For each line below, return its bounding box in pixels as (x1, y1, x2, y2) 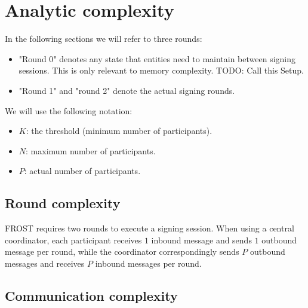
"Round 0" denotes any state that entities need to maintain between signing (19, 52, 296, 65)
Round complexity (5, 194, 121, 212)
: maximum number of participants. (26, 144, 156, 157)
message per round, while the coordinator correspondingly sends (5, 245, 239, 258)
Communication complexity (5, 286, 178, 304)
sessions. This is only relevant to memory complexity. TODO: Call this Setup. (19, 64, 304, 77)
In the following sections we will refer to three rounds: (5, 32, 202, 45)
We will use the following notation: (5, 104, 133, 117)
